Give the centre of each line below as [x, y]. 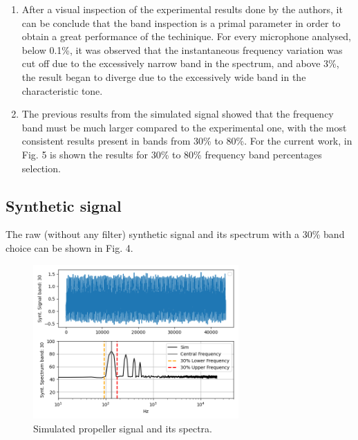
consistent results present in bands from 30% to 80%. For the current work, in [187, 141]
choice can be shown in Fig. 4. [69, 247]
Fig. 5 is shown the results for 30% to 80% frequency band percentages [172, 154]
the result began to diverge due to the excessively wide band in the [164, 76]
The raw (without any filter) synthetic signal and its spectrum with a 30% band [175, 234]
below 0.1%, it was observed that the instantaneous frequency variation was [182, 49]
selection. [41, 168]
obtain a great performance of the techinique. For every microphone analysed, [186, 36]
